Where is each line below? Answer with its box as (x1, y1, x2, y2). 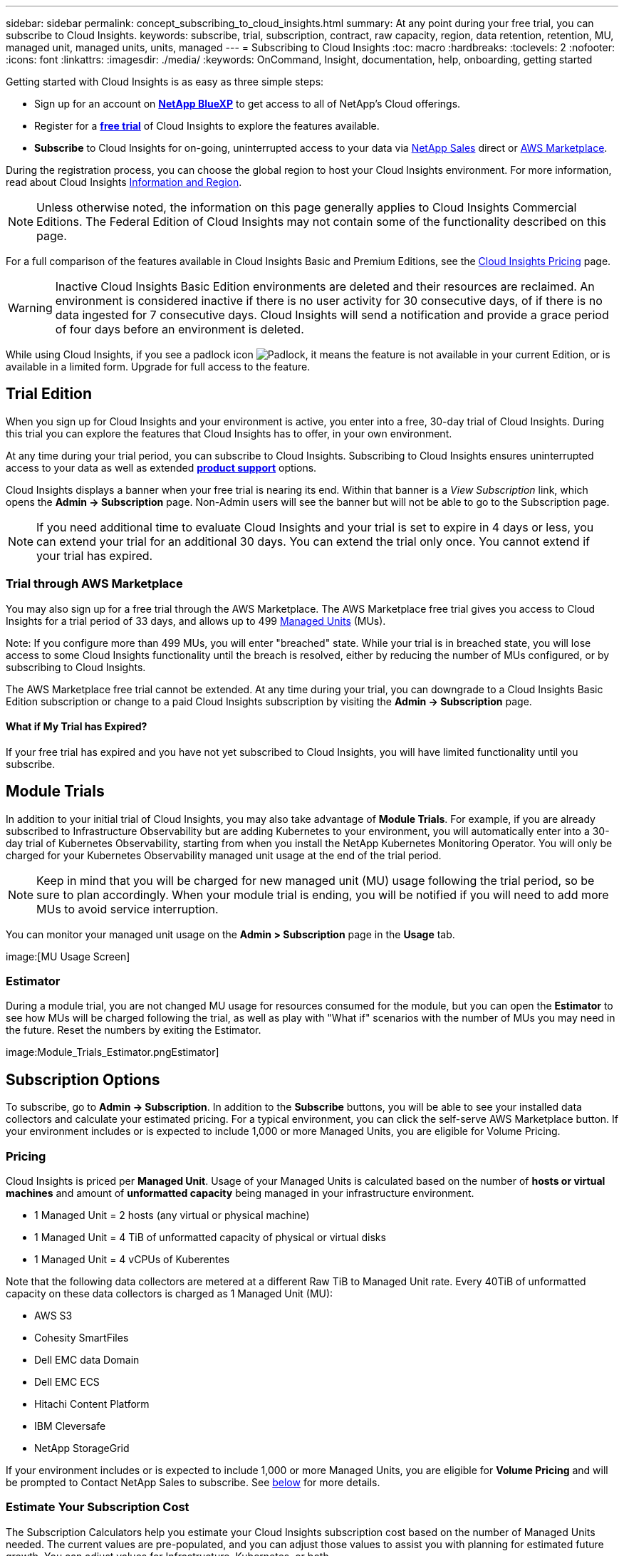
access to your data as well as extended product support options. (6, 461, 317, 474)
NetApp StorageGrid (34, 1442, 130, 1454)
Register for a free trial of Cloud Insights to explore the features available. (34, 120, 380, 132)
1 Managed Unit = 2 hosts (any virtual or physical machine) (34, 1209, 310, 1221)
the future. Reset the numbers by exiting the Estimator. (6, 1024, 261, 1037)
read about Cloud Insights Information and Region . (6, 176, 242, 188)
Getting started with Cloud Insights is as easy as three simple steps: (6, 76, 324, 88)
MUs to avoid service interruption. (36, 901, 219, 916)
